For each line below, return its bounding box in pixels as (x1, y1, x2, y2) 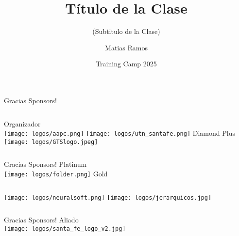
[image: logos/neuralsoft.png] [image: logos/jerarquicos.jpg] (4, 194, 212, 201)
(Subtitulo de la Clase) (92, 26, 160, 36)
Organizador (4, 118, 41, 128)
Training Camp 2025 (96, 59, 157, 69)
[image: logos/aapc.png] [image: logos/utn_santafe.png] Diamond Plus (4, 128, 235, 138)
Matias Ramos (105, 42, 148, 52)
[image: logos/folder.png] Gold (4, 169, 108, 178)
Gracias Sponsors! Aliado (4, 215, 79, 225)
